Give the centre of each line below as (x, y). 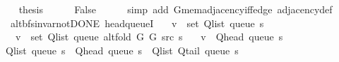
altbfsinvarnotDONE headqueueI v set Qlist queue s (137, 23)
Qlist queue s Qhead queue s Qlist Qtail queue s (122, 50)
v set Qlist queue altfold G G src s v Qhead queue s (149, 37)
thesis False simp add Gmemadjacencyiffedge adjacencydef (176, 9)
